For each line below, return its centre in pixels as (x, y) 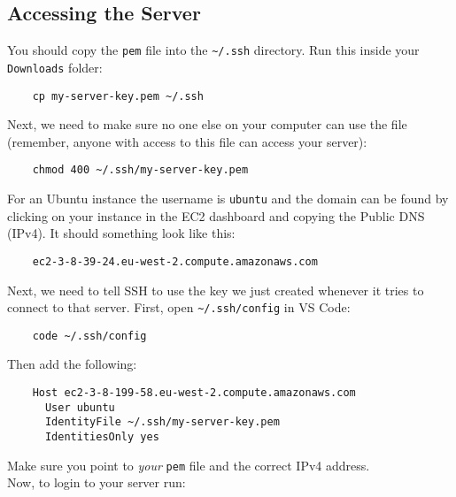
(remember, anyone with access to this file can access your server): (187, 141)
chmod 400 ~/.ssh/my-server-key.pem (140, 170)
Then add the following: (72, 364)
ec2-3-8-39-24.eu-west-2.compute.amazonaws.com (175, 261)
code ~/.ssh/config (89, 336)
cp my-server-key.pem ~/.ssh (118, 96)
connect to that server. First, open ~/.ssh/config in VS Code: (179, 307)
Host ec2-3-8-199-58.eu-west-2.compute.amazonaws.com (194, 393)
